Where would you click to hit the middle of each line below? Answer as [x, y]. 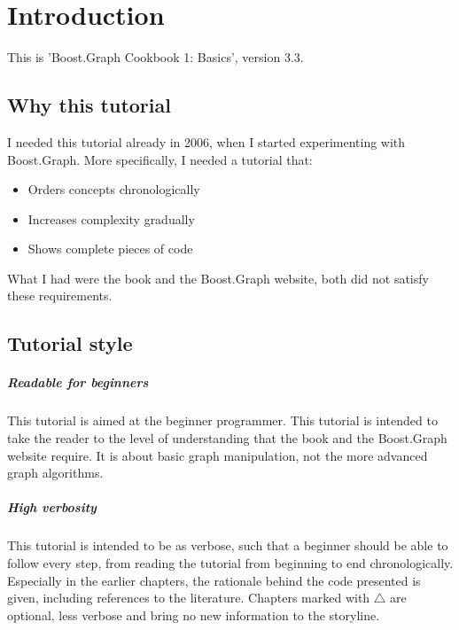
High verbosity [52, 507]
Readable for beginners [78, 382]
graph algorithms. [55, 473]
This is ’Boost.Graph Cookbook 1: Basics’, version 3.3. [156, 57]
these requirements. [60, 296]
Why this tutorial [89, 105]
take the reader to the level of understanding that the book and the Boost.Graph [227, 438]
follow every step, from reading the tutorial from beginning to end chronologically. [230, 562]
